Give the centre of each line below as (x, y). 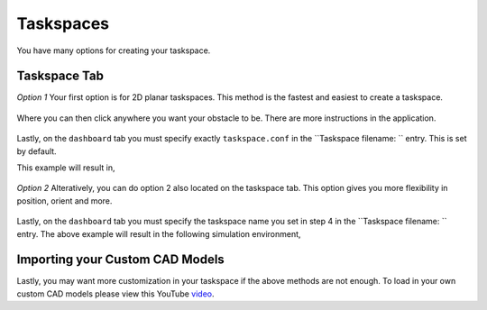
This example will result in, (66, 168)
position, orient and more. (64, 201)
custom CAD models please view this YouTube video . (116, 294)
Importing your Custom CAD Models (120, 260)
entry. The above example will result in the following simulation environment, (159, 233)
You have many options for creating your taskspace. (114, 50)
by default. (37, 151)
